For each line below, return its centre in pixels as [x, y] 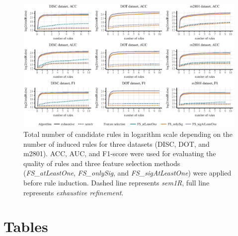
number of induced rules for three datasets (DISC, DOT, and [117, 144]
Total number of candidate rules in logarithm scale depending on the [128, 134]
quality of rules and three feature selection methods [102, 163]
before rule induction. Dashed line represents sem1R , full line [117, 182]
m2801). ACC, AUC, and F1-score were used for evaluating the [120, 153]
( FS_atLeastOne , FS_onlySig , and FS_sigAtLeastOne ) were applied [127, 173]
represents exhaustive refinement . [74, 192]
